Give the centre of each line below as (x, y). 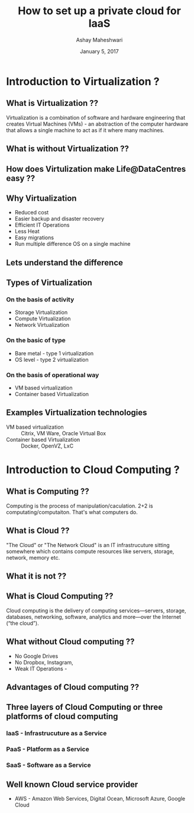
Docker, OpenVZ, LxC (47, 446)
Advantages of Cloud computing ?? (73, 687)
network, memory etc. (33, 557)
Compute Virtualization (43, 319)
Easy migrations (34, 237)
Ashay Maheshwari (99, 40)
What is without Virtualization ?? (67, 149)
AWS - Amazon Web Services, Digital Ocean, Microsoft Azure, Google (100, 799)
